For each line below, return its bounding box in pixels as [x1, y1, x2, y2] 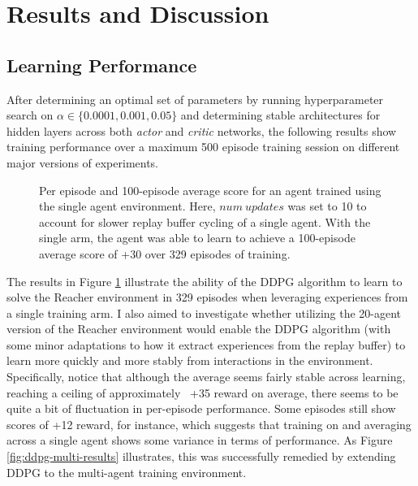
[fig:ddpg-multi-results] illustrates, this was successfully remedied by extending [6, 448, 396, 465]
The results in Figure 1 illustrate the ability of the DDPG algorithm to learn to [6, 272, 403, 289]
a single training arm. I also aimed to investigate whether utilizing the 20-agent [6, 304, 402, 321]
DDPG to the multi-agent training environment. [6, 463, 247, 480]
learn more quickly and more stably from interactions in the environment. [6, 352, 373, 369]
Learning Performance [6, 52, 197, 77]
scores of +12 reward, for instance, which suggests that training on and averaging [6, 415, 412, 432]
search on [6, 106, 54, 124]
